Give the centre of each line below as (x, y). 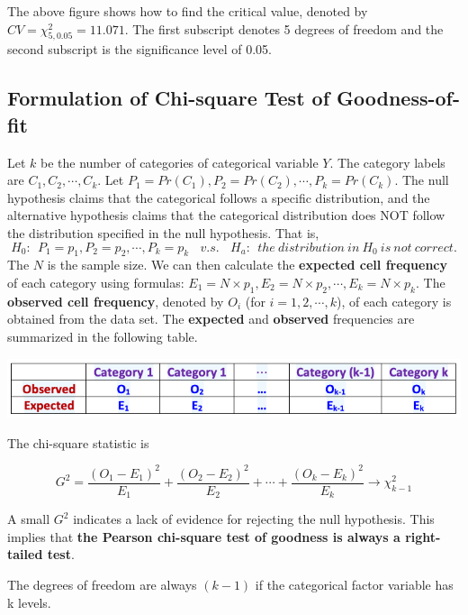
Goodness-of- (399, 98)
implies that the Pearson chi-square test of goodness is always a (204, 536)
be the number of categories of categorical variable (180, 162)
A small (29, 519)
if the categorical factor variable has (354, 584)
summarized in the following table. (103, 336)
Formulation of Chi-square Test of (169, 98)
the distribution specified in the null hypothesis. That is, (163, 232)
